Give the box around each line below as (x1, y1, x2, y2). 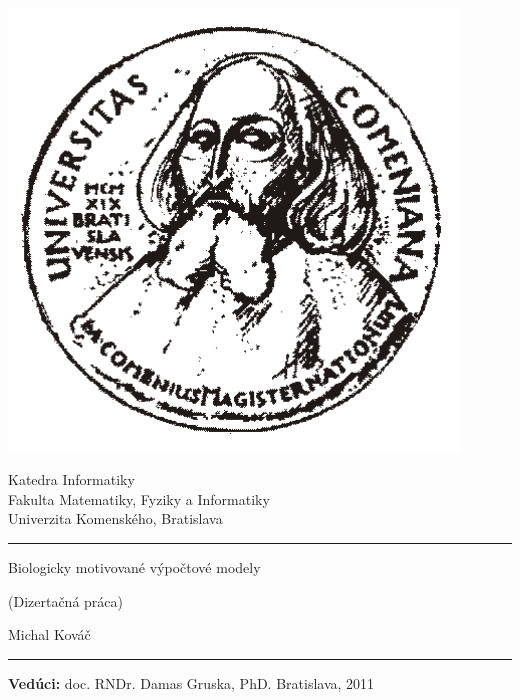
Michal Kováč (8, 624, 91, 645)
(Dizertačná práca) (8, 590, 123, 611)
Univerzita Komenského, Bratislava (8, 508, 223, 529)
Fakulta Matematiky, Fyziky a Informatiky (8, 488, 270, 509)
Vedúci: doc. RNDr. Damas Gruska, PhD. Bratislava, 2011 (8, 672, 375, 693)
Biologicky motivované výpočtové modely (8, 556, 261, 577)
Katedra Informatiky (8, 469, 135, 490)
